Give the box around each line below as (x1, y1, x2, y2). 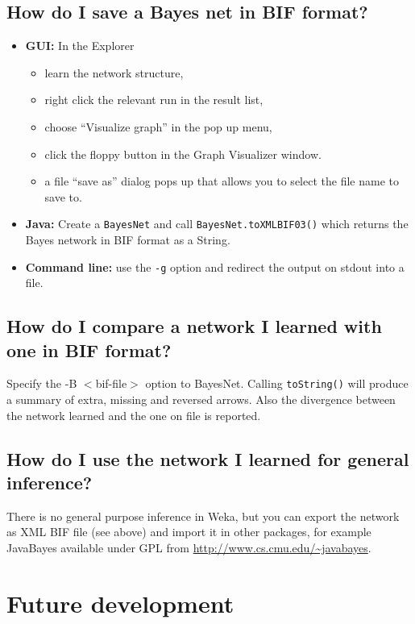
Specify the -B (6, 375, 77, 392)
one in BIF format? (6, 337, 172, 362)
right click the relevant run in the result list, (44, 91, 264, 108)
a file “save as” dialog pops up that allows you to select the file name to (44, 173, 399, 189)
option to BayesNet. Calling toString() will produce (145, 375, 409, 392)
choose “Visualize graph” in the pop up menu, (44, 118, 272, 135)
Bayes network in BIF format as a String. (25, 231, 230, 248)
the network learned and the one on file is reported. (6, 406, 261, 423)
